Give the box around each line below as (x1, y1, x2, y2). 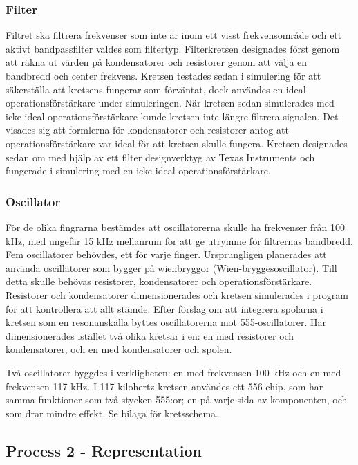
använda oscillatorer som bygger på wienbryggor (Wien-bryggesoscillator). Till (6, 260, 337, 275)
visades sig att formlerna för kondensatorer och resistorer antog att (6, 122, 289, 137)
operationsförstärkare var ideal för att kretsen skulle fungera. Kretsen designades (6, 136, 348, 150)
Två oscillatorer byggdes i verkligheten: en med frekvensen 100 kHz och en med (6, 365, 341, 379)
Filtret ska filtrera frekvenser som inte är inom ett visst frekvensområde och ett (6, 28, 342, 42)
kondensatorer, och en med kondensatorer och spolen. (6, 342, 232, 356)
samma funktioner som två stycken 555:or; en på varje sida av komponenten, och (6, 392, 348, 407)
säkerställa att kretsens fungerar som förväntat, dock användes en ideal (6, 82, 306, 96)
